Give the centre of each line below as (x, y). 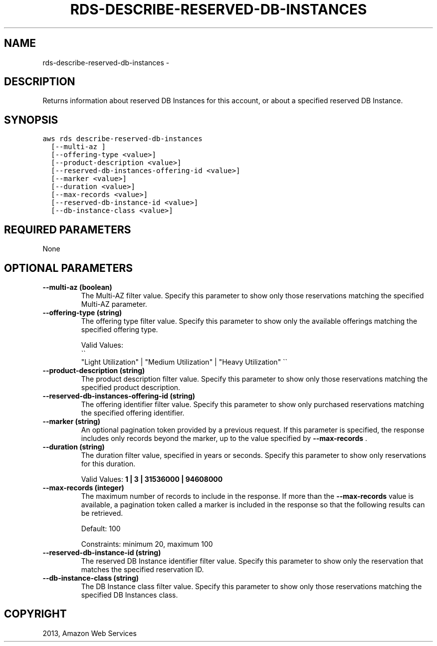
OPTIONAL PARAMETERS (69, 268)
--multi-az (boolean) (77, 287)
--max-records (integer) (83, 487)
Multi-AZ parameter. (114, 304)
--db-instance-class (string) (91, 578)
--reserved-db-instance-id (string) (102, 552)
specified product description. (131, 387)
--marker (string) (72, 421)
